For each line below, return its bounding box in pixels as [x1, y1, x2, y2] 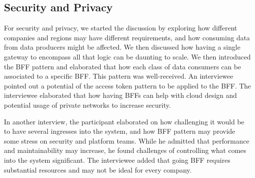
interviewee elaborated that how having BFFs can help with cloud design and [4, 90, 237, 100]
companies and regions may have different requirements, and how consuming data [4, 32, 250, 42]
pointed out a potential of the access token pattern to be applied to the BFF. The [4, 80, 251, 90]
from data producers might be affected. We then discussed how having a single [4, 42, 241, 52]
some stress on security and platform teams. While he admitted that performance [4, 135, 250, 146]
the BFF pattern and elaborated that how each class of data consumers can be [4, 61, 241, 71]
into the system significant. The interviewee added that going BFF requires [4, 154, 230, 165]
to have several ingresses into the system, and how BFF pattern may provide [4, 126, 235, 136]
